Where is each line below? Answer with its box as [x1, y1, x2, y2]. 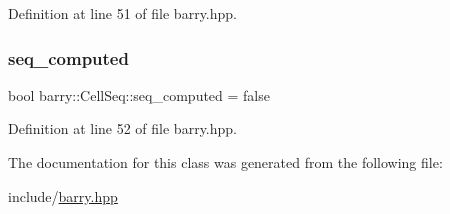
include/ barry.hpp [8, 185, 118, 206]
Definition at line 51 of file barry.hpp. [8, 3, 237, 23]
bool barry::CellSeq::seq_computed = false [8, 84, 270, 105]
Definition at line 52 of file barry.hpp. [8, 118, 237, 139]
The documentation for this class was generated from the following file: [8, 152, 443, 172]
